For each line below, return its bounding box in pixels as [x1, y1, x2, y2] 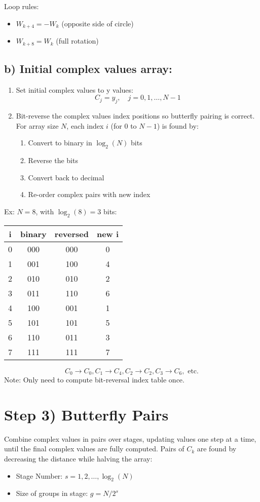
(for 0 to [110, 120, 137, 131]
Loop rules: [4, 1, 39, 11]
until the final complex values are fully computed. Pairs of [4, 443, 184, 454]
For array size [16, 120, 59, 131]
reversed [54, 227, 89, 240]
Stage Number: [16, 470, 63, 481]
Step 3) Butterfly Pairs [4, 404, 169, 424]
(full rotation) [56, 35, 99, 46]
